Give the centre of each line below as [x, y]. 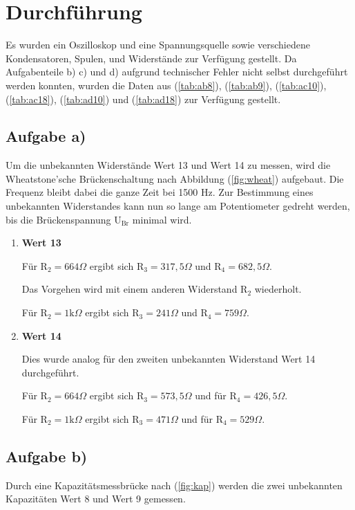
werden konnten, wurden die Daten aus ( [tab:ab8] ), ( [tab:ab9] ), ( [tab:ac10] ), [166, 85]
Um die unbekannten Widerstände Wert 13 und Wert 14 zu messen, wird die [168, 165]
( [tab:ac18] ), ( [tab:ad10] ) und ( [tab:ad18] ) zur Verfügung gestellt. [143, 99]
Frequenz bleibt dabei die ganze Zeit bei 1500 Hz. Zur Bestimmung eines [160, 192]
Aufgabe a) [46, 136]
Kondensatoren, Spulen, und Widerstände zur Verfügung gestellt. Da [151, 58]
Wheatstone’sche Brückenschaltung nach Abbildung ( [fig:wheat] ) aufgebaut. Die [175, 178]
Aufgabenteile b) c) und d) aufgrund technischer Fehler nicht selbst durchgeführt [177, 72]
